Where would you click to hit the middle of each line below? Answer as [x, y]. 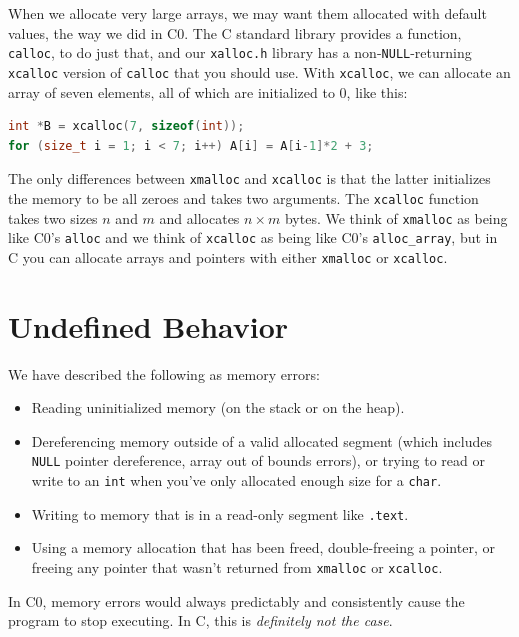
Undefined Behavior [148, 325]
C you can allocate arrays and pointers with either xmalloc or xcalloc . [228, 256]
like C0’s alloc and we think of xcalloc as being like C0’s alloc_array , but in [253, 237]
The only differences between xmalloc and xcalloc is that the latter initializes [249, 178]
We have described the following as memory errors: [164, 373]
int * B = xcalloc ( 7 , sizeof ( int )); [126, 126]
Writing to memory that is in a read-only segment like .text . [220, 513]
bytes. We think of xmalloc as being [396, 217]
